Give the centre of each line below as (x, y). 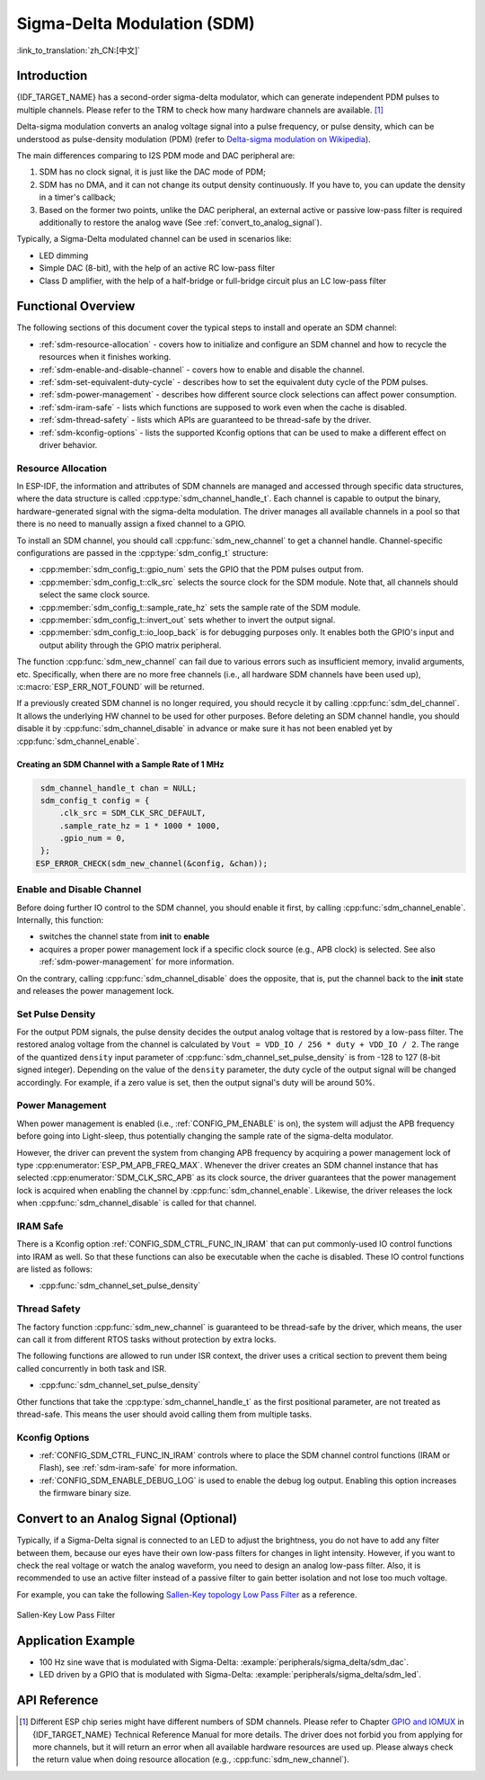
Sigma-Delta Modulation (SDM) (136, 23)
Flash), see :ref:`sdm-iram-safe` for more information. (138, 1468)
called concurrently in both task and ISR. (92, 1368)
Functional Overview (76, 306)
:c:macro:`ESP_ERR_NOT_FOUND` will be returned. (110, 686)
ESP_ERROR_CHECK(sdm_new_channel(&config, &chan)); (152, 863)
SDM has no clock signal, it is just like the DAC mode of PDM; (153, 172)
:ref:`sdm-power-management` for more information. (137, 962)
